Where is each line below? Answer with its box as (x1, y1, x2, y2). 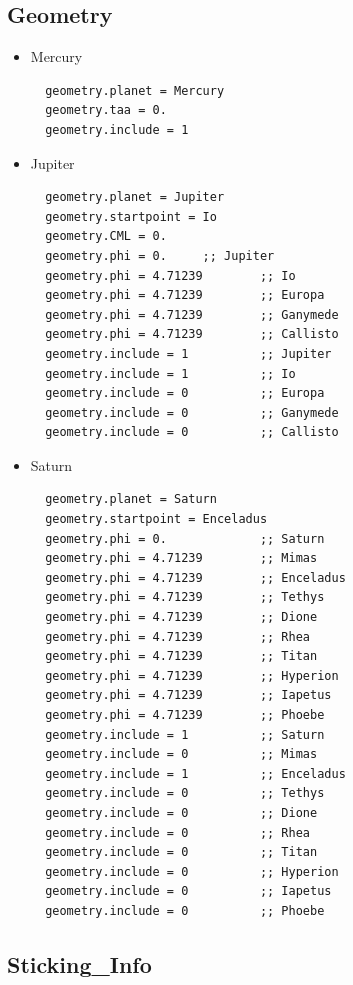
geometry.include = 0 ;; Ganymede (45, 405, 339, 420)
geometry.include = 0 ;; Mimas (45, 747, 318, 762)
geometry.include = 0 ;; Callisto (45, 425, 339, 440)
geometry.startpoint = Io (45, 209, 217, 224)
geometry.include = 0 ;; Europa (45, 386, 325, 401)
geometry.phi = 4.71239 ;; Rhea (45, 629, 310, 644)
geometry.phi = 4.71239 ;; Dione (45, 610, 318, 625)
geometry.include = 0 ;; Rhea (45, 825, 310, 840)
